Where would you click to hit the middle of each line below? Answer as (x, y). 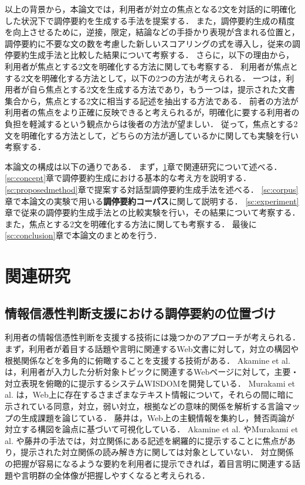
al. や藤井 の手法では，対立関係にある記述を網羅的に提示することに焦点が (146, 440)
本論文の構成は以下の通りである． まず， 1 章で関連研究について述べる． (143, 166)
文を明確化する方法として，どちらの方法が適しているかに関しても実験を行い (152, 135)
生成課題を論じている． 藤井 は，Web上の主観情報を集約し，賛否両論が (157, 417)
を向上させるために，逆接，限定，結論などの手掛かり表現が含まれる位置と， (152, 32)
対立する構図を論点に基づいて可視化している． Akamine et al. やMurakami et (152, 429)
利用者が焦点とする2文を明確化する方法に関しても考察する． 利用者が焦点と (152, 66)
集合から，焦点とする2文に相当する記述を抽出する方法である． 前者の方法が (152, 100)
